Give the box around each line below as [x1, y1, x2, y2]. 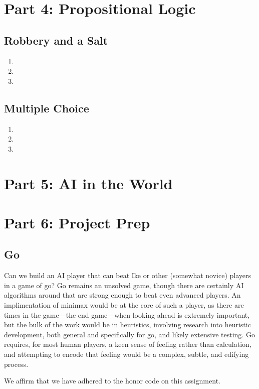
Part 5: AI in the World [4, 173, 173, 193]
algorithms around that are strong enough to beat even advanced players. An [4, 290, 241, 300]
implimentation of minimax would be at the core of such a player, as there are [4, 300, 244, 310]
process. [4, 358, 29, 369]
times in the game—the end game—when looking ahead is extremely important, [4, 309, 250, 320]
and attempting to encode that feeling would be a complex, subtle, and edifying [4, 349, 249, 359]
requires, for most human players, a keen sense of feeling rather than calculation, [4, 339, 251, 349]
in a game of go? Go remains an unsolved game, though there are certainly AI [4, 280, 244, 290]
